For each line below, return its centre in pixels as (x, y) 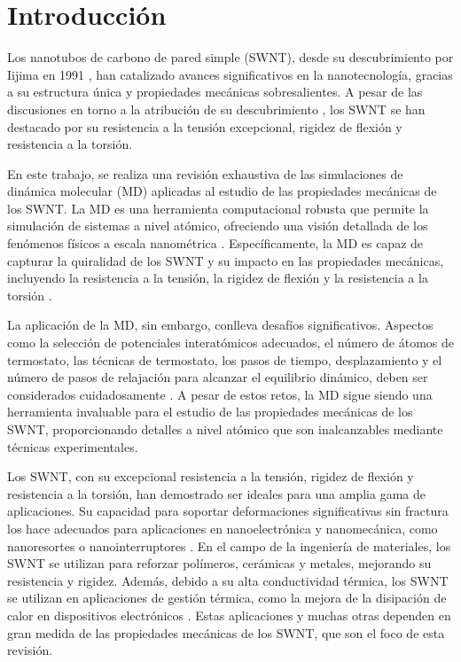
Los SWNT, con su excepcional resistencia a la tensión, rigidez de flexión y (211, 476)
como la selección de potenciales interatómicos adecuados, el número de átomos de (230, 343)
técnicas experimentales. (73, 446)
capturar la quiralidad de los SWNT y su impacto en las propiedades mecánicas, (226, 260)
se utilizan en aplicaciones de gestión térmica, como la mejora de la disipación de (227, 598)
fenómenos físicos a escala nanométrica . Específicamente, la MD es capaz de (215, 243)
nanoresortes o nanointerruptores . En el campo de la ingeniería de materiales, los (229, 545)
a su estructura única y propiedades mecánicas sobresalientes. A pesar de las (215, 92)
